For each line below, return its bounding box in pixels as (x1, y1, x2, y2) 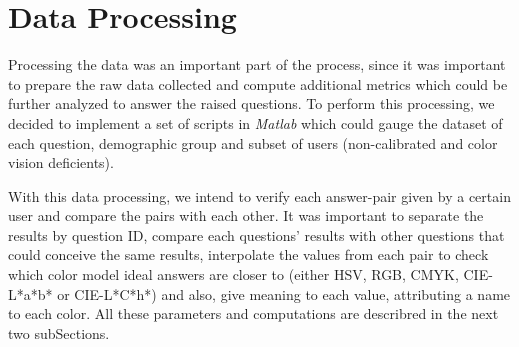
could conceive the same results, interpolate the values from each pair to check (8, 244, 489, 265)
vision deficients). (8, 152, 114, 173)
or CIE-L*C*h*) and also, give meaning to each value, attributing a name (57, 283, 511, 304)
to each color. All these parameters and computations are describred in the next (8, 303, 499, 324)
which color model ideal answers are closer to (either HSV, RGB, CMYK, (8, 264, 459, 285)
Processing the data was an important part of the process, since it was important (8, 54, 506, 75)
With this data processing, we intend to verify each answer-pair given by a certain (8, 185, 511, 206)
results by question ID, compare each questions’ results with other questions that (8, 224, 505, 245)
